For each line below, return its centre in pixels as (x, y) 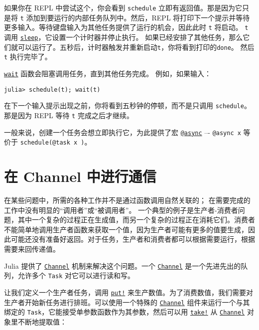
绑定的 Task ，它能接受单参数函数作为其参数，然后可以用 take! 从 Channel (125, 312)
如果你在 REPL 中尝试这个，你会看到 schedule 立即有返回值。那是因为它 (123, 7)
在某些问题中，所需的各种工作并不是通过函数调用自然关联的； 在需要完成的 (127, 200)
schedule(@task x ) (52, 143)
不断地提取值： (42, 321)
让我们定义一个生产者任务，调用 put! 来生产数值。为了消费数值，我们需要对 (129, 292)
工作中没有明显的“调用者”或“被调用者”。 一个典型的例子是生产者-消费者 (121, 210)
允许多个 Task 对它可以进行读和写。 (76, 275)
